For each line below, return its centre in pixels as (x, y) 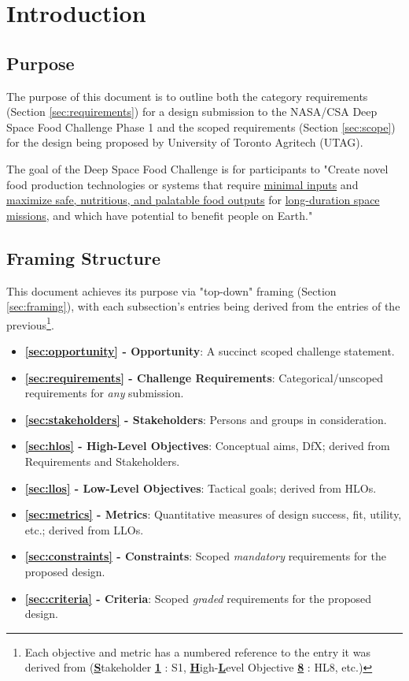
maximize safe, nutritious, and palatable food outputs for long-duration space (193, 200)
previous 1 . (30, 323)
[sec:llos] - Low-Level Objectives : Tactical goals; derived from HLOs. (201, 487)
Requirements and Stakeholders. (102, 461)
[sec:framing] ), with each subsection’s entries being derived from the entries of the (203, 306)
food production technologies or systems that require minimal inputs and (182, 184)
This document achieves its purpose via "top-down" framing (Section (171, 290)
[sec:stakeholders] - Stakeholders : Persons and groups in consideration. (206, 419)
